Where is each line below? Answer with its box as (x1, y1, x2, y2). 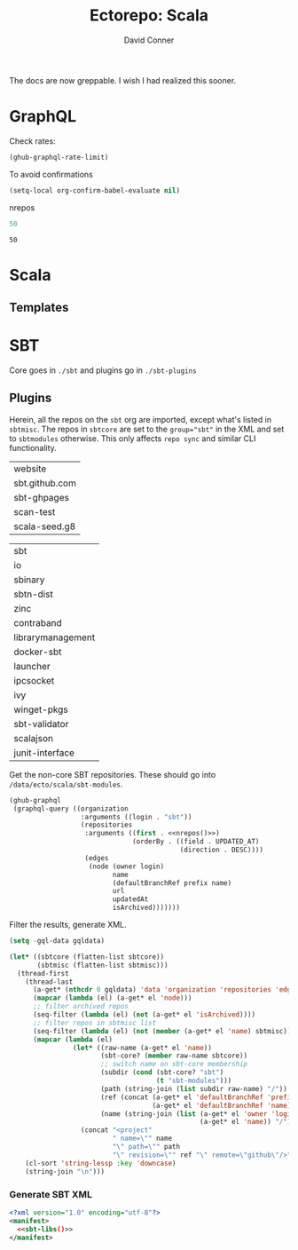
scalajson (13, 732, 53, 744)
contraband (13, 616, 62, 629)
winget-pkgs (13, 703, 68, 716)
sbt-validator (13, 717, 69, 730)
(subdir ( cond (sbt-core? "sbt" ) (100, 1068, 224, 1077)
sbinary (13, 574, 45, 586)
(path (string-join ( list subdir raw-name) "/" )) (100, 1084, 288, 1093)
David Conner (123, 35, 175, 45)
